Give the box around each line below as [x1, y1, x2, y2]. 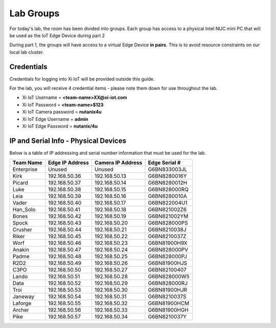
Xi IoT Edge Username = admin [22, 116, 88, 122]
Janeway [12, 293, 35, 300]
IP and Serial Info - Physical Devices [9, 136, 126, 145]
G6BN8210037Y [148, 313, 187, 320]
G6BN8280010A [148, 193, 188, 200]
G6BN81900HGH [148, 307, 189, 314]
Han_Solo [12, 206, 36, 213]
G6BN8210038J [148, 226, 187, 233]
